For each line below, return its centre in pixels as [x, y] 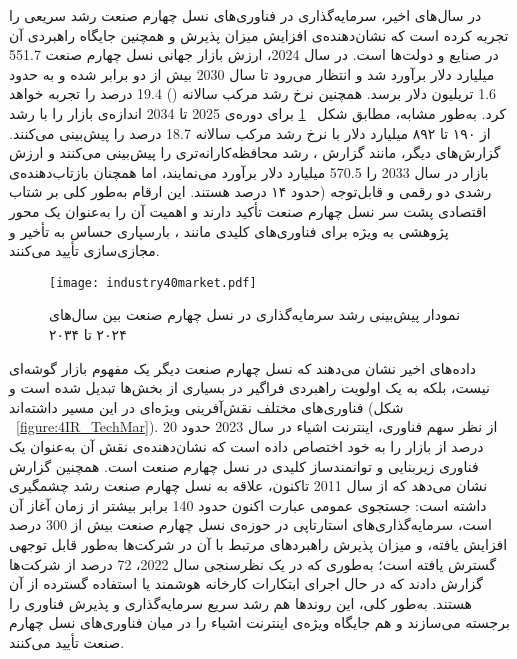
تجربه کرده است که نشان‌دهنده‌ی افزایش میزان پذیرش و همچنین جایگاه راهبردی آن [259, 34]
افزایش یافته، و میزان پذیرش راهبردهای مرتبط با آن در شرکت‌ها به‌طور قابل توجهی [258, 543]
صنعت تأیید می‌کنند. [67, 641]
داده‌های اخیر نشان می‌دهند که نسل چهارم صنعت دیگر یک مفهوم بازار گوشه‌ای [243, 367]
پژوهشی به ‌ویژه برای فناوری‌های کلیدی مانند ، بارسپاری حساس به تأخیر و [229, 230]
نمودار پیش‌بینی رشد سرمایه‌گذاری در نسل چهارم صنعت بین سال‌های [255, 314]
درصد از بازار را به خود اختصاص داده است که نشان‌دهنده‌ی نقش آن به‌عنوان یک [246, 445]
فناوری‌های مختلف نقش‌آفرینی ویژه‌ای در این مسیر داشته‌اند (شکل [206, 406]
